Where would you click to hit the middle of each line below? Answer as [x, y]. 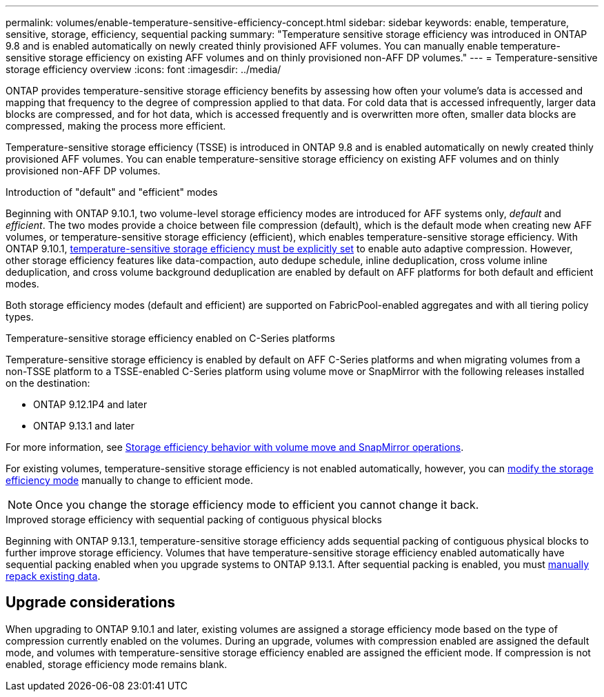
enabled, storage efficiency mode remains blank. [117, 664]
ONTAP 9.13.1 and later [84, 426]
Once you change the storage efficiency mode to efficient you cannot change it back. [257, 505]
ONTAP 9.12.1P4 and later [90, 404]
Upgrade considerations [91, 603]
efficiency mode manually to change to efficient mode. [130, 480]
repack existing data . [53, 576]
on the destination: [48, 383]
